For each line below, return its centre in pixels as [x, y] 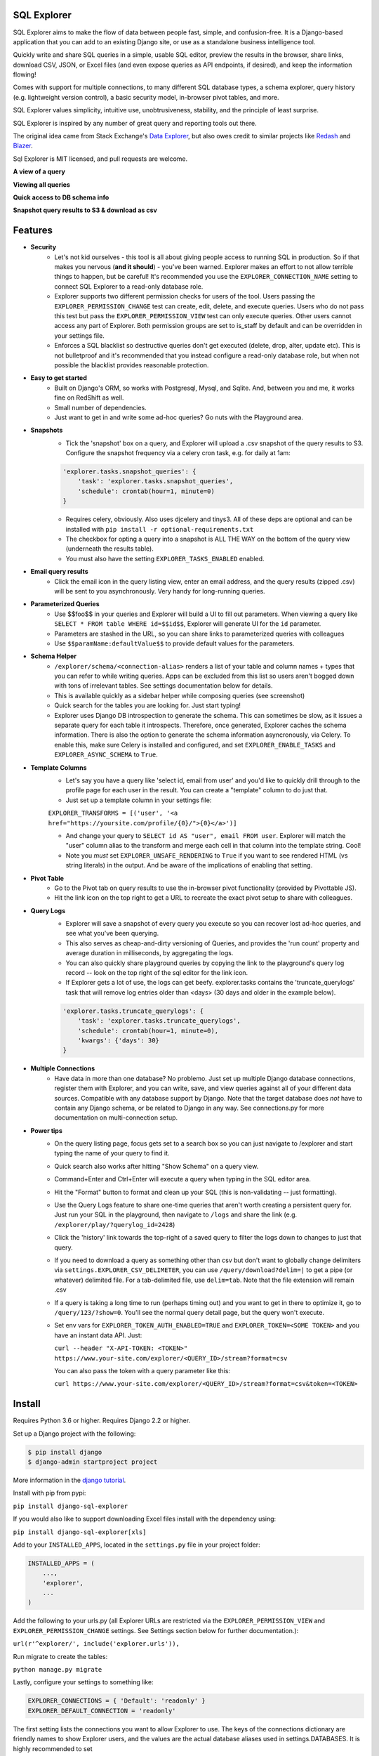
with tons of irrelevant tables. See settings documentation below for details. [164, 686]
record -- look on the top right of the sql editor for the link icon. [157, 973]
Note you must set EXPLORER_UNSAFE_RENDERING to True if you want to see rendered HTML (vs [207, 855]
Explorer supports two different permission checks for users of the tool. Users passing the [185, 296]
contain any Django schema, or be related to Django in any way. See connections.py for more [189, 1108]
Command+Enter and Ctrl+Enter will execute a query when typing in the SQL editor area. [183, 1179]
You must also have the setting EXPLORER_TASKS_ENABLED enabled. [165, 558]
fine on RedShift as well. [89, 398]
